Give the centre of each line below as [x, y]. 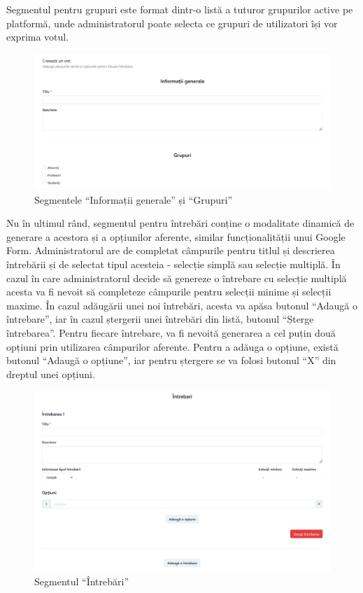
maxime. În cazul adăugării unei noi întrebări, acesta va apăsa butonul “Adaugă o [182, 305]
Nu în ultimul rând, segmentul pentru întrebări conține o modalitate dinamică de [180, 223]
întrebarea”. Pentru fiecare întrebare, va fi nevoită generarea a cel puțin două [171, 332]
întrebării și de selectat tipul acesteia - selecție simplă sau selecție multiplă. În [173, 264]
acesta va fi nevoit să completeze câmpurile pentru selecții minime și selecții [169, 292]
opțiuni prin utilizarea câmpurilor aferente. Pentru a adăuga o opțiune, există [172, 346]
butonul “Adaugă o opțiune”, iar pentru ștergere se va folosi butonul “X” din [171, 360]
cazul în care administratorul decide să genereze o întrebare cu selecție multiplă [177, 278]
